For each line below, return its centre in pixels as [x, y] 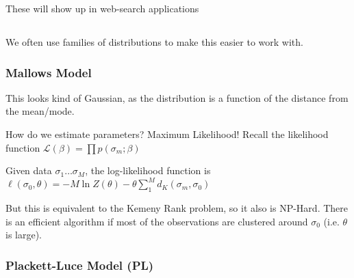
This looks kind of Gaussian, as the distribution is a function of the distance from [177, 97]
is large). [24, 235]
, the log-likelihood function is [148, 170]
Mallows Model [49, 72]
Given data [29, 170]
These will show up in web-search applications [102, 8]
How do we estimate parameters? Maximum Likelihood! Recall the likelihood [167, 134]
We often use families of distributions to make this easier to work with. [154, 41]
